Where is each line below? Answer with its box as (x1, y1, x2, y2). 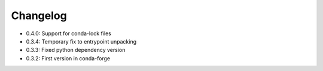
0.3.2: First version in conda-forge (26, 54, 111, 62)
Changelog (11, 9, 67, 22)
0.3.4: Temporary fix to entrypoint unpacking (26, 38, 137, 45)
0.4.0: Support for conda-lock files (26, 30, 112, 37)
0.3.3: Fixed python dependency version (26, 47, 126, 54)
